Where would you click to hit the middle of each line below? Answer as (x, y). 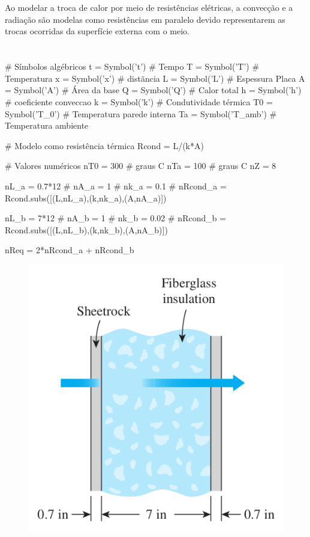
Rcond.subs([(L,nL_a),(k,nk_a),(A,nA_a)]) (86, 198)
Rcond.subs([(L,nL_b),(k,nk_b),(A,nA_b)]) (86, 229)
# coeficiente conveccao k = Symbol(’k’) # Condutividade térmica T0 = (139, 101)
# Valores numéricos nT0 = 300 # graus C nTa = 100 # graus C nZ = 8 (141, 166)
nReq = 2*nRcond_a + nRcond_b (70, 250)
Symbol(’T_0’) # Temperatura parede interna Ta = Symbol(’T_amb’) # (141, 113)
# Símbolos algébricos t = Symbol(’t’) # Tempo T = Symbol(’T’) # (132, 66)
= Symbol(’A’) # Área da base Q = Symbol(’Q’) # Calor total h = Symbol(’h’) (153, 90)
